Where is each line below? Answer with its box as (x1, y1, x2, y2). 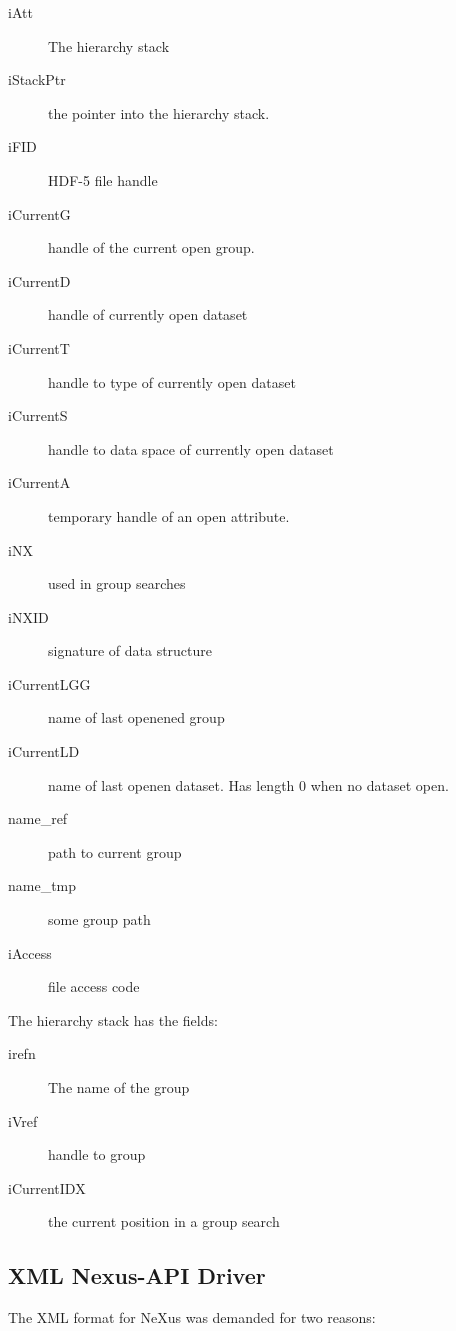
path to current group (48, 841, 182, 862)
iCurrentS (8, 405, 68, 426)
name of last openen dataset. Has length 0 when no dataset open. (48, 774, 449, 795)
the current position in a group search (48, 1211, 280, 1232)
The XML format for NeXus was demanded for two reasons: (8, 1307, 376, 1328)
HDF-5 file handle (48, 169, 158, 190)
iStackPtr (8, 69, 66, 90)
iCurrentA (8, 472, 71, 493)
